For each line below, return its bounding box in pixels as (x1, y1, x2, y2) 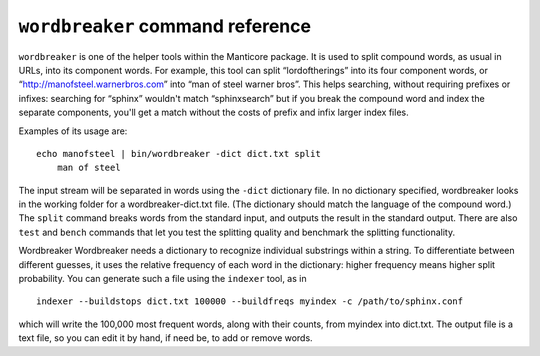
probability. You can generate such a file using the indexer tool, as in (18, 273, 307, 285)
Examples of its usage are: (18, 125, 128, 137)
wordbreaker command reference (18, 15, 312, 37)
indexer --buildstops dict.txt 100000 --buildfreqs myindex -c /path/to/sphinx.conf (36, 296, 464, 307)
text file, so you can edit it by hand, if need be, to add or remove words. (18, 332, 314, 344)
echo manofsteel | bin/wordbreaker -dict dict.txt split (36, 148, 322, 159)
